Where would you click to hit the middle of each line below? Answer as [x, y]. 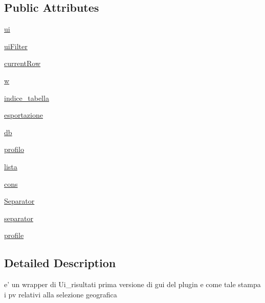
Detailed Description [60, 263]
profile [14, 235]
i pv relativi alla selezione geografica [61, 294]
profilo [14, 149]
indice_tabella [27, 98]
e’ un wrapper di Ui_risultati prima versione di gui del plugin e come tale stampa [132, 284]
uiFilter [16, 46]
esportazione [24, 115]
